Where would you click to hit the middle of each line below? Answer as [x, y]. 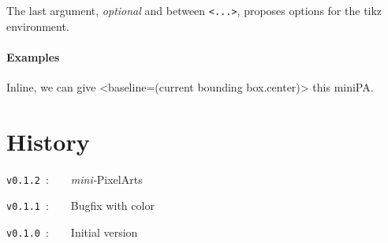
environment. [38, 26]
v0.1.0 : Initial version [72, 232]
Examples [33, 56]
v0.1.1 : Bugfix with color [80, 206]
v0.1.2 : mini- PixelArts [75, 179]
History [48, 141]
